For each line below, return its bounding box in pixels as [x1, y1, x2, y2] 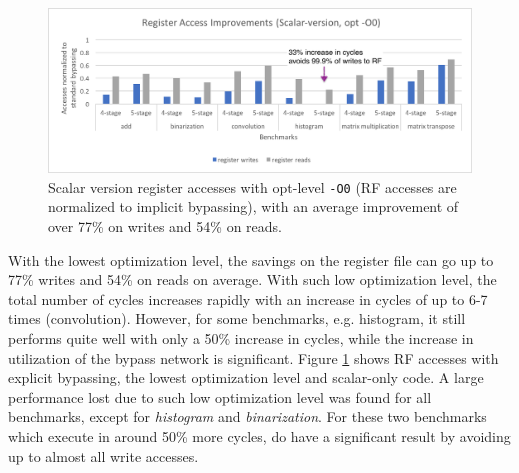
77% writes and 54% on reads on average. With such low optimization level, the [8, 269, 497, 290]
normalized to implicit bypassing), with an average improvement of [48, 196, 459, 217]
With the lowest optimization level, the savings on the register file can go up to [8, 249, 494, 270]
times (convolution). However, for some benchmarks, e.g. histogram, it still [8, 308, 466, 329]
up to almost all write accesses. [8, 445, 199, 466]
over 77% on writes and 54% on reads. [48, 216, 282, 237]
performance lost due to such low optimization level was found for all [8, 386, 432, 407]
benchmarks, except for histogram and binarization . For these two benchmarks [8, 406, 487, 427]
